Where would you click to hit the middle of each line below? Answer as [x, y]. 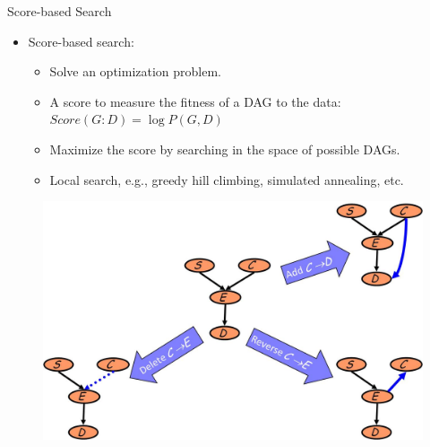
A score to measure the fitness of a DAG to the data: [195, 101]
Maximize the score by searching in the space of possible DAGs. [225, 149]
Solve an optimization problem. [135, 71]
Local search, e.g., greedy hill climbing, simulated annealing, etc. [227, 179]
